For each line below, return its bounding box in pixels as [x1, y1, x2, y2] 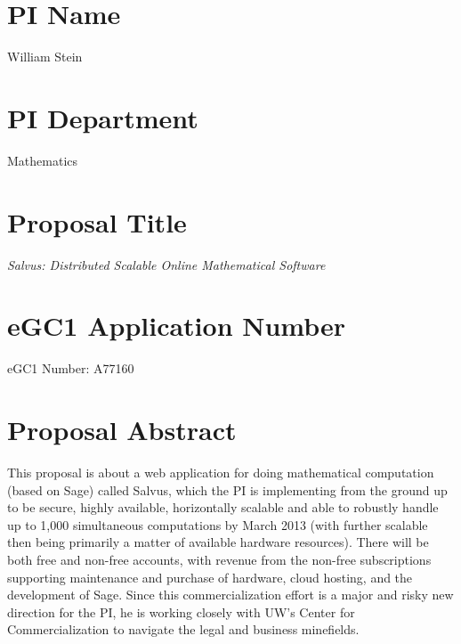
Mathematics [7, 151, 78, 169]
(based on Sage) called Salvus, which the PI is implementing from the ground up [7, 480, 448, 499]
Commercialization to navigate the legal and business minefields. [7, 620, 360, 639]
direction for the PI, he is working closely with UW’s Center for [7, 602, 355, 621]
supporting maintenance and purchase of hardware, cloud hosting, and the [7, 567, 413, 586]
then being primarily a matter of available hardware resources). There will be [7, 533, 429, 551]
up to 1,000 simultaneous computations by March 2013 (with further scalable [7, 515, 428, 534]
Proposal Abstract [7, 412, 237, 448]
